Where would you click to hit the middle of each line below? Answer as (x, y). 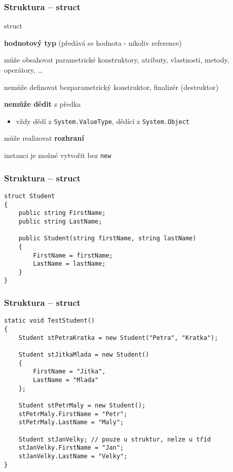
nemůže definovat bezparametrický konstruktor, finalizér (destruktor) (111, 87)
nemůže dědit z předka (43, 104)
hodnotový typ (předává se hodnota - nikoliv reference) (93, 42)
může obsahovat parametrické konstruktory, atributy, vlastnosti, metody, (117, 60)
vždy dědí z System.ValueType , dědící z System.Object (103, 121)
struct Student (30, 196)
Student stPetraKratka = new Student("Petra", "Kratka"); (118, 338)
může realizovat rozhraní (44, 138)
